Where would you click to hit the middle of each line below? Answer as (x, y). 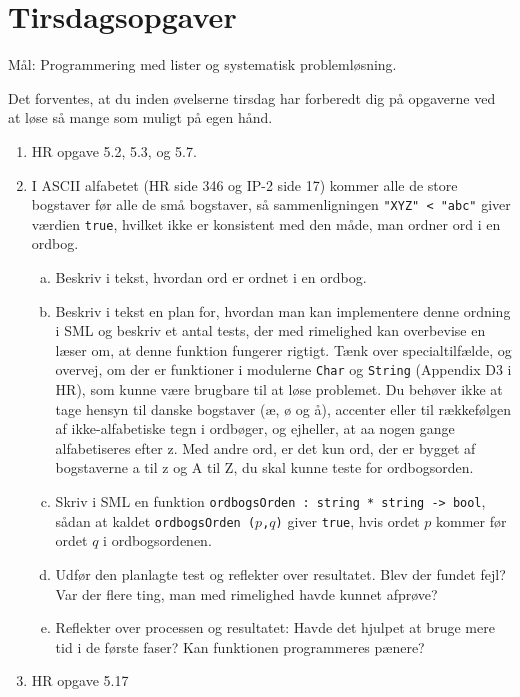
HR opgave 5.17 (80, 680)
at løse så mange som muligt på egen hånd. (140, 117)
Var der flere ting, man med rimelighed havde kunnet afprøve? (246, 593)
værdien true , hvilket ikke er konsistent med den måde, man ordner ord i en (266, 223)
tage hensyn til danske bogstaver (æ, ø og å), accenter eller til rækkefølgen (283, 408)
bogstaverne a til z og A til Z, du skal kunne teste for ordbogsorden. (264, 467)
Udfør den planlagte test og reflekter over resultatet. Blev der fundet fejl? (280, 573)
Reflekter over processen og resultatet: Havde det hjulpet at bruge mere (275, 627)
